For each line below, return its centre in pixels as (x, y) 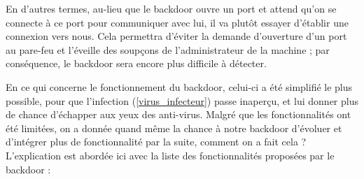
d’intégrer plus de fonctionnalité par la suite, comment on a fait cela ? (156, 142)
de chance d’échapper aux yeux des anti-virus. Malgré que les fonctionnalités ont (178, 114)
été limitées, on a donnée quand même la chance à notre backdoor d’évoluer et (174, 128)
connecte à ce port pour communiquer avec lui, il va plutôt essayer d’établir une (177, 22)
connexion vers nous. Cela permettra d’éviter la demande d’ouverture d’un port (176, 36)
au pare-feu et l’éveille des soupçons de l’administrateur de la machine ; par (168, 49)
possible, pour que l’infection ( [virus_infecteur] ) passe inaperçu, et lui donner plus (182, 100)
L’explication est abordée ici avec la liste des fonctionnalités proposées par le (170, 155)
